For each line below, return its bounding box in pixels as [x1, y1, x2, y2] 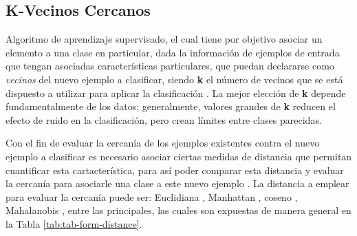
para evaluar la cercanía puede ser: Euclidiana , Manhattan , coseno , [6, 189, 298, 204]
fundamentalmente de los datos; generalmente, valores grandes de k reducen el [6, 99, 336, 114]
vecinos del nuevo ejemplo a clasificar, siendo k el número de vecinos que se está [6, 72, 343, 86]
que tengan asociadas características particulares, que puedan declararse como [6, 58, 334, 73]
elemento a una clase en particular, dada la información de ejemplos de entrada [6, 45, 340, 59]
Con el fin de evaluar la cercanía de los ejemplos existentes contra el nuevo [6, 136, 320, 150]
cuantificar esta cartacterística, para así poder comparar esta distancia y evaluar [6, 162, 344, 177]
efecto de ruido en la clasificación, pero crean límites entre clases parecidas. [6, 112, 322, 127]
